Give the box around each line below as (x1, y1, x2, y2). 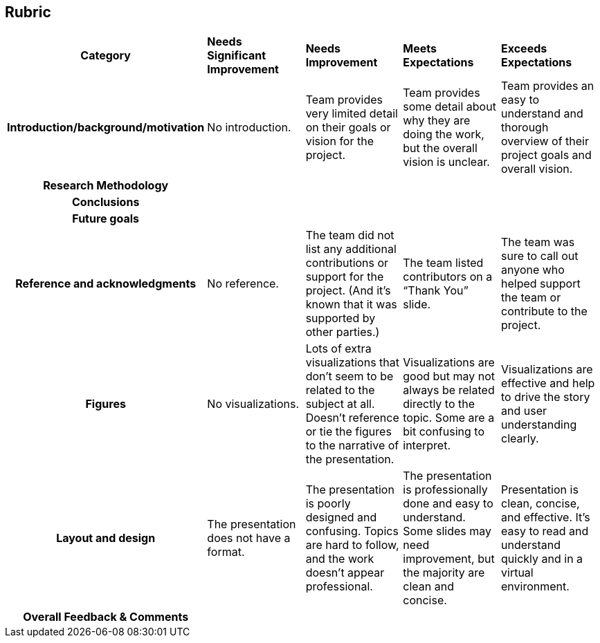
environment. (501, 579, 570, 594)
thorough (501, 120, 549, 135)
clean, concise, (501, 496, 580, 511)
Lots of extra (305, 342, 372, 356)
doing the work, (403, 127, 484, 142)
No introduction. (207, 120, 291, 135)
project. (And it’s (305, 283, 391, 298)
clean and (403, 579, 454, 594)
